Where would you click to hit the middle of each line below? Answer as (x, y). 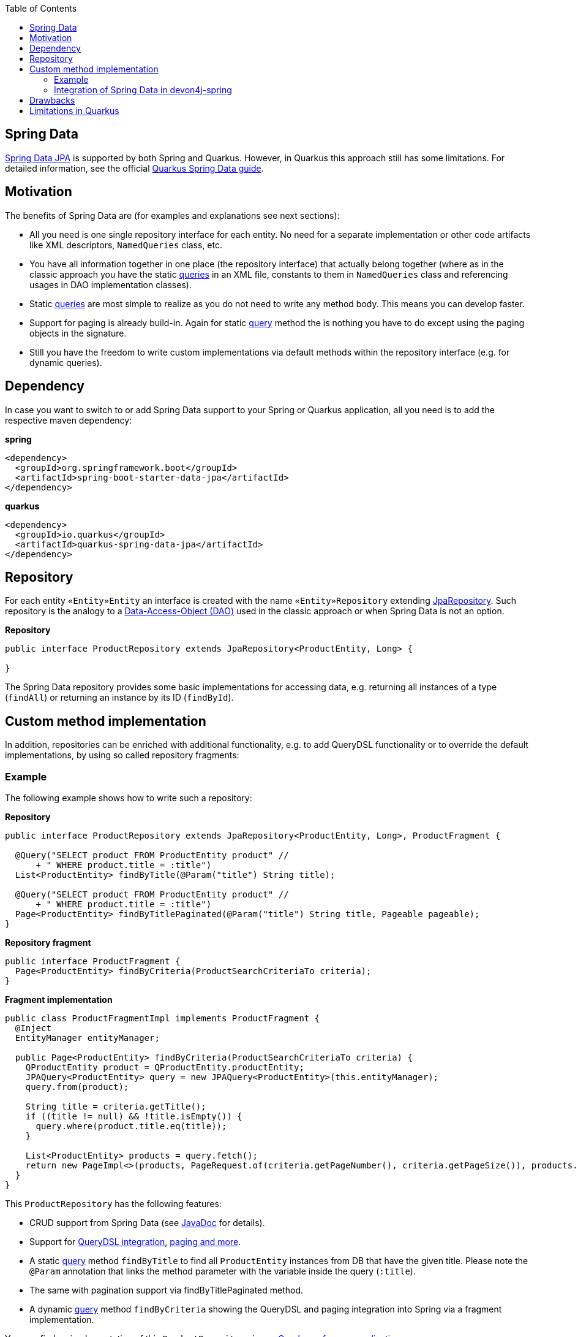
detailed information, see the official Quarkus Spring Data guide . (134, 168)
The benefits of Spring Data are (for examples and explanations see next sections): (172, 215)
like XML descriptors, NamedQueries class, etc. (126, 245)
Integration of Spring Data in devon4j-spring (143, 90)
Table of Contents (41, 8)
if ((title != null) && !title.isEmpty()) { (134, 1116)
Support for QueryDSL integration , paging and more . (135, 1241)
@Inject (33, 1028)
